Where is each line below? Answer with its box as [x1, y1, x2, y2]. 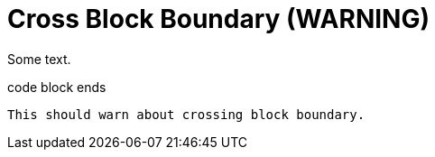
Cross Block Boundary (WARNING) [7, 4, 430, 34]
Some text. [7, 51, 71, 67]
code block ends [7, 78, 106, 95]
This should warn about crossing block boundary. [7, 106, 366, 122]
